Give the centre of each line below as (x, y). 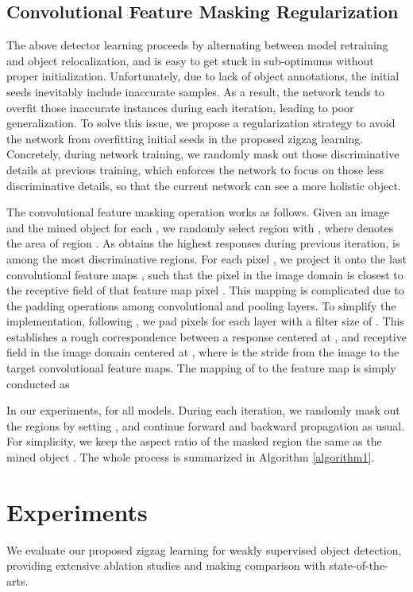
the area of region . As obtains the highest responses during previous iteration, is (203, 243)
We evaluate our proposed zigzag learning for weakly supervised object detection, (204, 549)
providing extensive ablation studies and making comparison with (166, 565)
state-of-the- (359, 565)
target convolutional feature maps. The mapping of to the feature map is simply (201, 368)
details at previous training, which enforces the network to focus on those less (195, 169)
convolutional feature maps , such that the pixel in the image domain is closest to (205, 274)
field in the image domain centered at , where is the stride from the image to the (203, 352)
